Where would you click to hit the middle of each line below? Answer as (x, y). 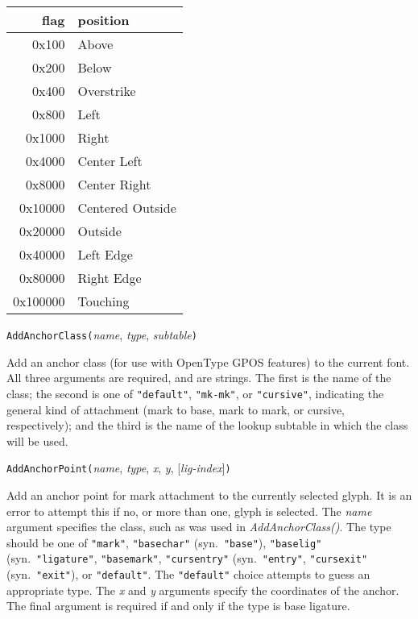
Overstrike (107, 91)
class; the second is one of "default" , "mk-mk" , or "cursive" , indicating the (195, 393)
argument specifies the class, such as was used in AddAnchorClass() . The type (199, 527)
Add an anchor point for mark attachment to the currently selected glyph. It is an (209, 494)
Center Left (110, 161)
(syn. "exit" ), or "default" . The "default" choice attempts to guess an (188, 574)
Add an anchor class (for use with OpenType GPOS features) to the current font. (208, 361)
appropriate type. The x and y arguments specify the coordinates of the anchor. (203, 590)
